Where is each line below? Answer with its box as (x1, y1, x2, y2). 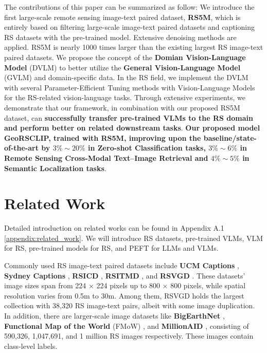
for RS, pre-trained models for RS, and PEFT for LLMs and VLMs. (4, 243, 219, 253)
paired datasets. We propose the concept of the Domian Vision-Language (4, 51, 246, 62)
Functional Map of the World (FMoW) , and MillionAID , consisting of (4, 320, 249, 331)
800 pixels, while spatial (170, 280, 246, 291)
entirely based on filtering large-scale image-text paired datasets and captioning (4, 22, 255, 32)
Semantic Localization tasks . (4, 162, 106, 173)
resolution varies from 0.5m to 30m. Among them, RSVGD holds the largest (4, 290, 244, 301)
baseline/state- (203, 132, 257, 143)
